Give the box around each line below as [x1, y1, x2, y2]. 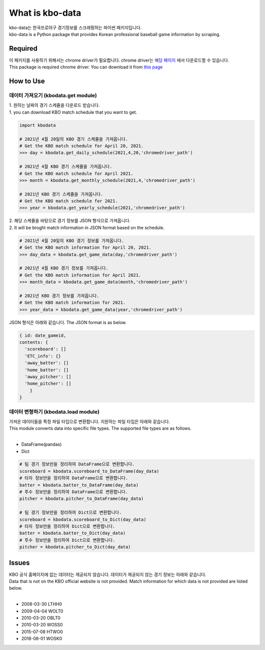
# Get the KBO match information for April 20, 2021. [19, 245, 152, 251]
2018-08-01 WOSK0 [21, 636, 62, 642]
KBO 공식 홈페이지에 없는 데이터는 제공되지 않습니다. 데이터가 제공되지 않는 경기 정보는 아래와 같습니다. [9, 571, 207, 577]
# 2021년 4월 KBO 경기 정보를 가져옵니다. [19, 265, 109, 271]
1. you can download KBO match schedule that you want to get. [9, 109, 137, 115]
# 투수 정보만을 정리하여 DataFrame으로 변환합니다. [19, 489, 129, 495]
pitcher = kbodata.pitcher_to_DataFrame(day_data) [19, 496, 144, 502]
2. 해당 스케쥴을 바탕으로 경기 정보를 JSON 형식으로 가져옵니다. [9, 218, 131, 224]
